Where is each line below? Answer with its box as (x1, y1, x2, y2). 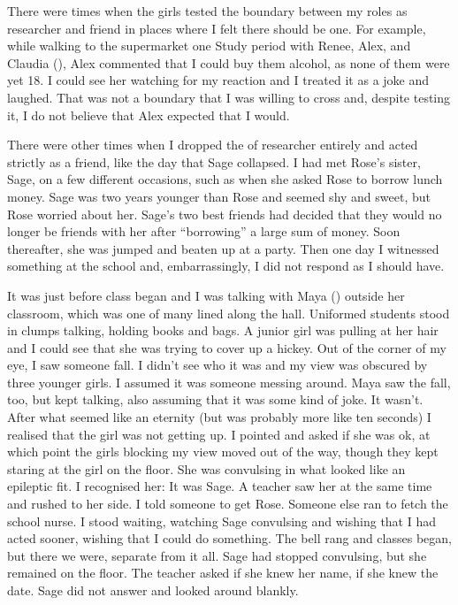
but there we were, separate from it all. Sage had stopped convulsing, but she (7, 546, 427, 564)
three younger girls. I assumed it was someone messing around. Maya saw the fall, (7, 372, 451, 391)
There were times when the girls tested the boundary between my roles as (7, 2, 408, 19)
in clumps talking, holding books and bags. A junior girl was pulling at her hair (7, 321, 439, 340)
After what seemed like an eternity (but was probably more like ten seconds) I (7, 408, 431, 426)
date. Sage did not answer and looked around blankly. (7, 581, 299, 599)
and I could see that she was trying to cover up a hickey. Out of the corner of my (7, 338, 447, 356)
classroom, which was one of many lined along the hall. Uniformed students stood (7, 303, 450, 322)
